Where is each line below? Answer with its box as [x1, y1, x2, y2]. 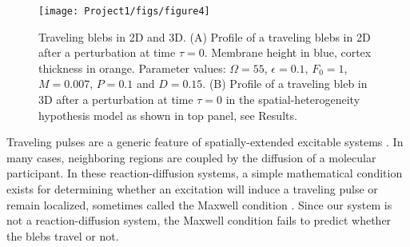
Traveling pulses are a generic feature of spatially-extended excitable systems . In [6, 133, 404, 150]
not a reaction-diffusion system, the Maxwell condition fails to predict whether [6, 212, 392, 229]
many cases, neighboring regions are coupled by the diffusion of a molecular [6, 149, 376, 165]
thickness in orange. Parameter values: [38, 59, 226, 76]
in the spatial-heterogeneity [225, 91, 360, 108]
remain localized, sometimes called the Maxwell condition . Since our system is [6, 196, 392, 213]
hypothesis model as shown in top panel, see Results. [38, 106, 297, 123]
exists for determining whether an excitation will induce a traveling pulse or [6, 181, 378, 197]
